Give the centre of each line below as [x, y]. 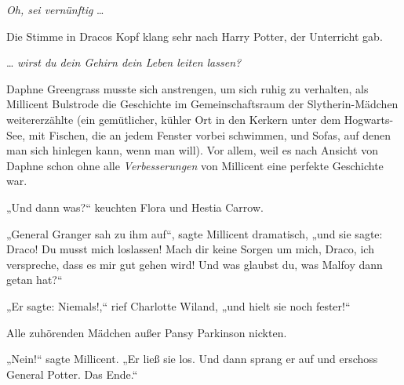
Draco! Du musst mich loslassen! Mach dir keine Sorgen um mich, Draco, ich [190, 249]
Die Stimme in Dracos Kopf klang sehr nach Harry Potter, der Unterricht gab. [195, 36]
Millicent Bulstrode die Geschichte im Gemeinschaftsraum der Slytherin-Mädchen [202, 104]
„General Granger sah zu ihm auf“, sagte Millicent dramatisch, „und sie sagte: [195, 233]
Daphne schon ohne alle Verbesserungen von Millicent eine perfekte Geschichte [195, 165]
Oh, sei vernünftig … [55, 9]
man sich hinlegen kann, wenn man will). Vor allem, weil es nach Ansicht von [192, 150]
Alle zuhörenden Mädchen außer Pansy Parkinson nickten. [147, 332]
